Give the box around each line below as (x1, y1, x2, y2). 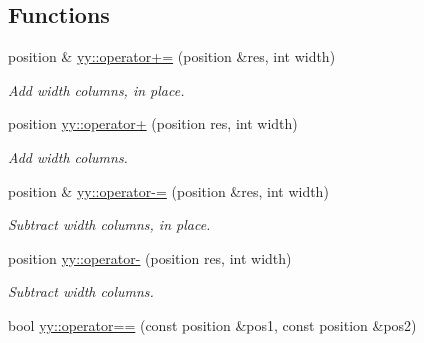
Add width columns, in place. (8, 79, 185, 100)
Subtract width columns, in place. (8, 214, 211, 235)
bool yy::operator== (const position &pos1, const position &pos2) (8, 314, 417, 335)
